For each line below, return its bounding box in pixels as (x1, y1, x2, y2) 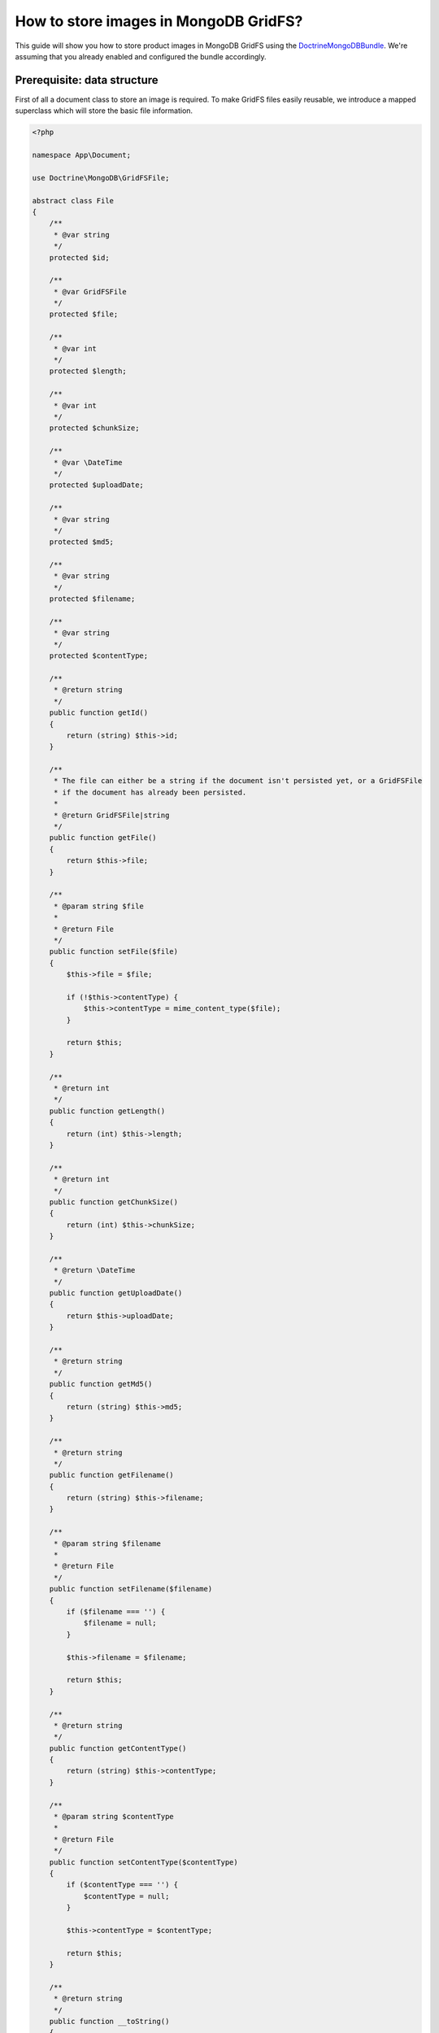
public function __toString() (49, 2017, 170, 2026)
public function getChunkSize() (49, 1197, 179, 1207)
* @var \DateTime (53, 458, 123, 467)
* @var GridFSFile (53, 287, 128, 296)
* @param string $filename (53, 1539, 162, 1548)
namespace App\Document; (32, 150, 132, 159)
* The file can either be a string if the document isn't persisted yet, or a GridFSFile (53, 777, 423, 786)
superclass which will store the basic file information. (15, 106, 193, 115)
